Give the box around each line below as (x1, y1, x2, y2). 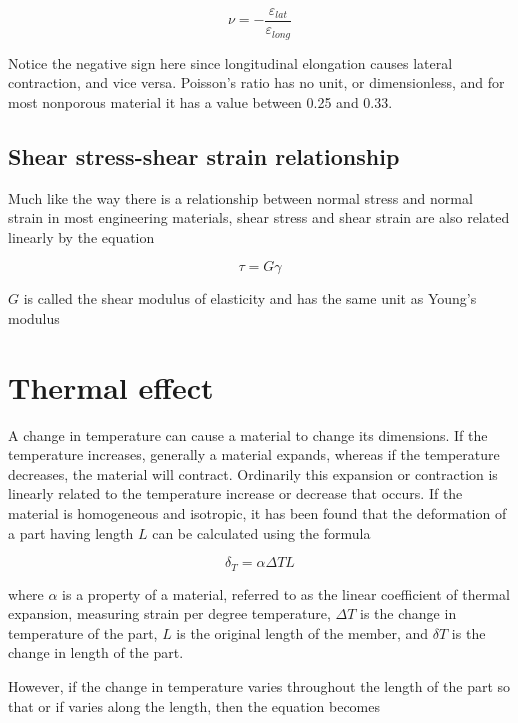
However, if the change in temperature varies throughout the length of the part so (8, 675, 511, 696)
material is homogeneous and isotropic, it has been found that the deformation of (8, 502, 507, 523)
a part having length (8, 522, 134, 543)
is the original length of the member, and (176, 622, 429, 643)
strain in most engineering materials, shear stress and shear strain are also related (8, 207, 510, 228)
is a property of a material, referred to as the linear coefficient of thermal (62, 583, 510, 604)
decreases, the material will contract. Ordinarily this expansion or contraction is (8, 463, 498, 484)
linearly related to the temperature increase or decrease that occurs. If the (8, 483, 463, 504)
